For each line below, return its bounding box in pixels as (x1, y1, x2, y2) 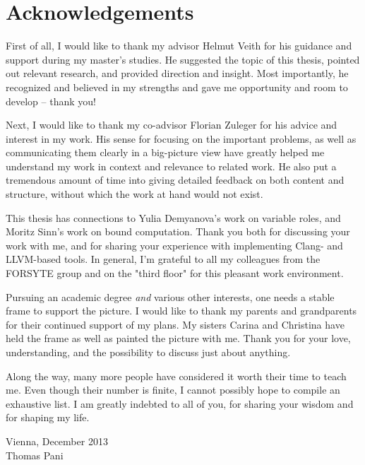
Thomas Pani (6, 447, 64, 462)
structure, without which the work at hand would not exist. (6, 187, 263, 201)
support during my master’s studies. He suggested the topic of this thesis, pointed (6, 52, 360, 66)
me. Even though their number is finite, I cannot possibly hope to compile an (6, 382, 340, 397)
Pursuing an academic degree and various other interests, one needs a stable (6, 289, 335, 304)
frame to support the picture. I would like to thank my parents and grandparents (6, 303, 357, 318)
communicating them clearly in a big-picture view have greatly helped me (6, 145, 325, 160)
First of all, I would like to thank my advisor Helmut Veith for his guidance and (6, 38, 352, 53)
